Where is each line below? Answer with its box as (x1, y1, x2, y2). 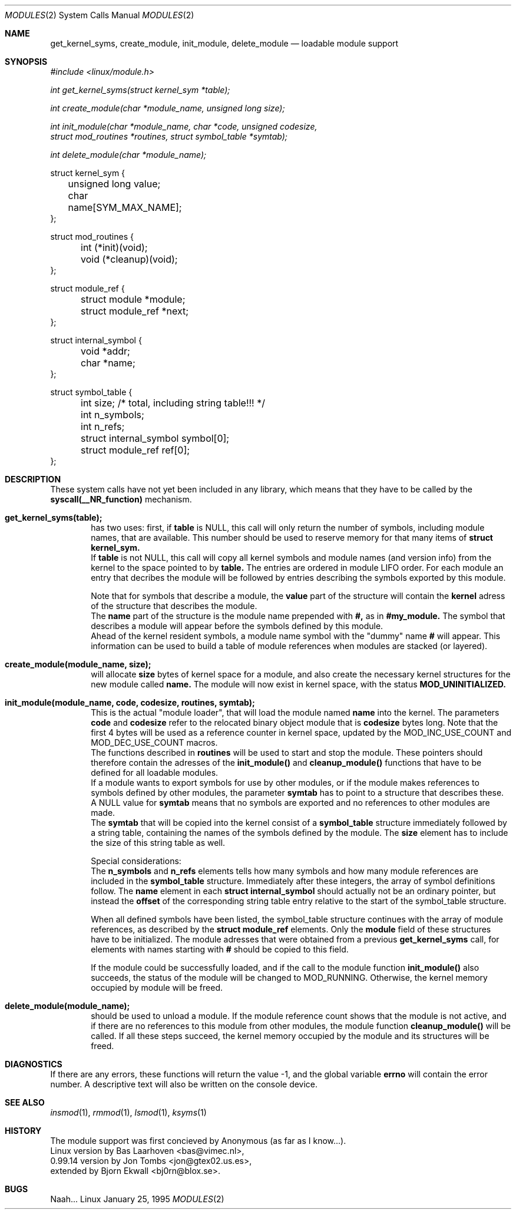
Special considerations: (91, 856, 181, 866)
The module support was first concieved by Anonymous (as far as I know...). (50, 1136, 346, 1146)
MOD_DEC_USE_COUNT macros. (91, 737, 218, 747)
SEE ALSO (5, 1097, 45, 1107)
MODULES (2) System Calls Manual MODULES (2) (5, 10, 194, 20)
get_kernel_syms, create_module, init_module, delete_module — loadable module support (50, 38, 399, 48)
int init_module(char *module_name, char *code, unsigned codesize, (50, 121, 317, 131)
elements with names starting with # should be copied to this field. (91, 944, 349, 954)
